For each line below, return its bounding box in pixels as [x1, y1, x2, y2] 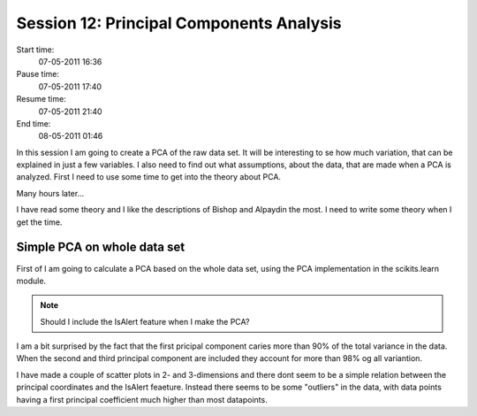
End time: [16, 118, 51, 128]
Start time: [16, 44, 55, 55]
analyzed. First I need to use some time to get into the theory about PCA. [16, 172, 282, 182]
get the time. [16, 217, 63, 227]
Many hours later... [16, 188, 85, 198]
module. [16, 275, 47, 286]
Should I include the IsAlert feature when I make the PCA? [40, 316, 250, 327]
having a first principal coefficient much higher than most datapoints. [16, 394, 269, 404]
